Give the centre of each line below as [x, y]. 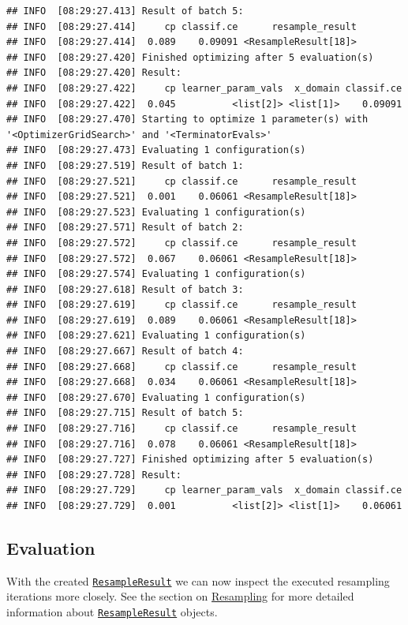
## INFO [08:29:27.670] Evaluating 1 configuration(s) [156, 397]
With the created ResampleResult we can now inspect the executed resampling [198, 580]
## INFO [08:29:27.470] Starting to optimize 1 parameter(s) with [187, 120]
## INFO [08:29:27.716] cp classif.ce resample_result [182, 429]
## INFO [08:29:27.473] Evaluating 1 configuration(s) [156, 150]
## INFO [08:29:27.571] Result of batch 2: [125, 228]
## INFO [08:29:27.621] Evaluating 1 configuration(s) [156, 336]
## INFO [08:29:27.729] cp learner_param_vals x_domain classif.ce [204, 490]
